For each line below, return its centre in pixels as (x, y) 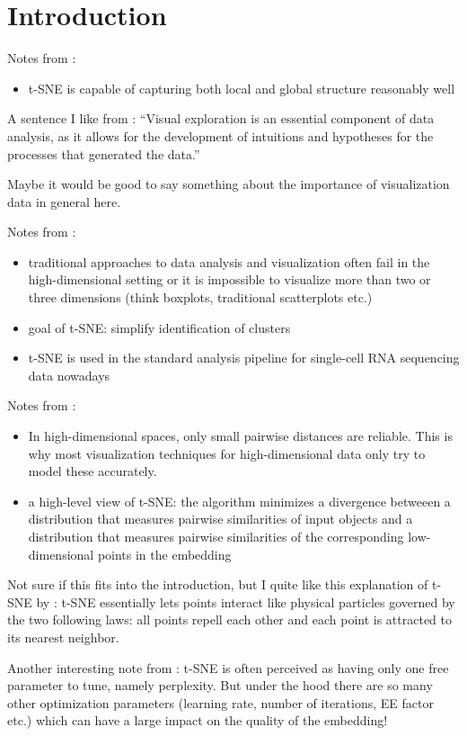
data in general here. (64, 201)
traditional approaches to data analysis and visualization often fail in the (229, 261)
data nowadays (69, 375)
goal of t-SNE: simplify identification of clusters (159, 327)
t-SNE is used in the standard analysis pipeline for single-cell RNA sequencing (244, 358)
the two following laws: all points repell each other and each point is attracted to (229, 619)
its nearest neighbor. (63, 637)
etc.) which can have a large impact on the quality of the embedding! (198, 720)
